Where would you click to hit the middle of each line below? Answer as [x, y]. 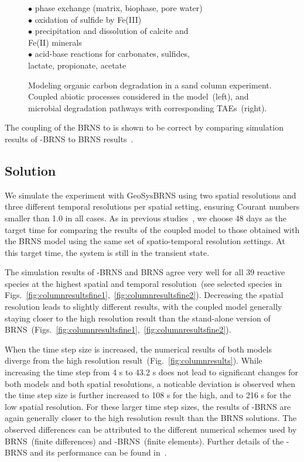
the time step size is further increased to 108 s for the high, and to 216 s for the [148, 395]
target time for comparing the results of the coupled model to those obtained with [152, 229]
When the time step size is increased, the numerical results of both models [138, 349]
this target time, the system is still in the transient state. [107, 252]
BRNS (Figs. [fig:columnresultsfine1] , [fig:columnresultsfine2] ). [118, 329]
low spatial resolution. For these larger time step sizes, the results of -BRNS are [148, 406]
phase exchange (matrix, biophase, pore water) [119, 8]
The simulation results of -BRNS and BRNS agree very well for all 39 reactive [145, 272]
